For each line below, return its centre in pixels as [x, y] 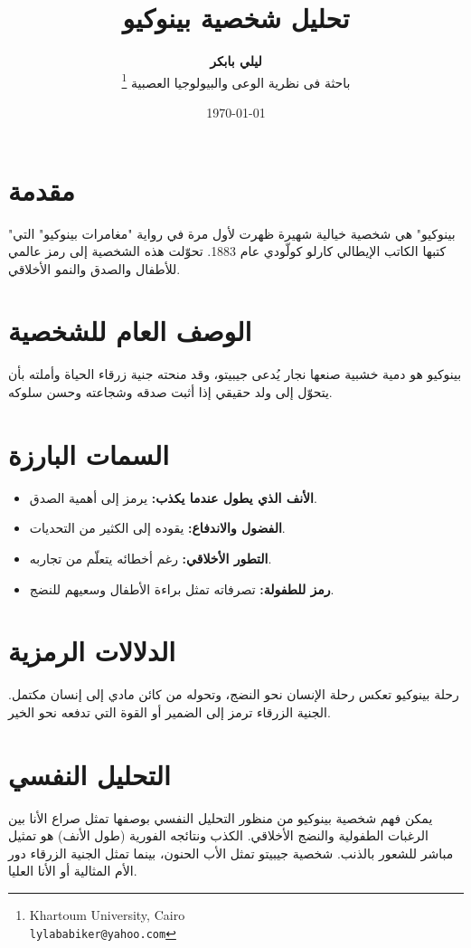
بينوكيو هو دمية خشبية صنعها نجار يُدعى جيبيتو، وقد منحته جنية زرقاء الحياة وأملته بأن [235, 374]
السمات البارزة [89, 454]
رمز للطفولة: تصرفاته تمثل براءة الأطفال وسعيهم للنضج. [182, 588]
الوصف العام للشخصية [130, 331]
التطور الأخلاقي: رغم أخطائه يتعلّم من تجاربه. [151, 558]
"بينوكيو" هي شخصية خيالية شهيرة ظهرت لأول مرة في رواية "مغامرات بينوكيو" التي [232, 233]
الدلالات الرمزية [92, 651]
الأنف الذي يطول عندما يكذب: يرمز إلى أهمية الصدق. [173, 497]
